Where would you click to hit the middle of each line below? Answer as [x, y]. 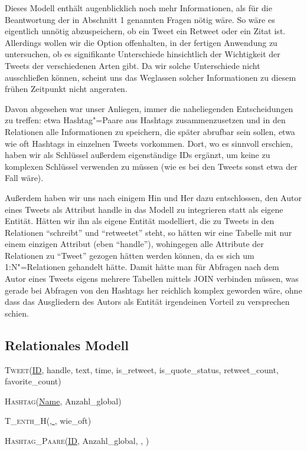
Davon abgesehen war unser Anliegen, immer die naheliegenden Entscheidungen [149, 108]
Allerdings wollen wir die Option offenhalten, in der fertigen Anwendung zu [141, 42]
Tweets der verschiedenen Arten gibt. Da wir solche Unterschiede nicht [133, 65]
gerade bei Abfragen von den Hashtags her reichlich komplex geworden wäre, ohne [153, 290]
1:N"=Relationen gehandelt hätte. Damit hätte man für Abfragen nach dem [142, 267]
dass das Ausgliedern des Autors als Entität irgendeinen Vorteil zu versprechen [147, 302]
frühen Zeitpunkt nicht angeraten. [66, 89]
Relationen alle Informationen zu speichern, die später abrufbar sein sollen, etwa [150, 131]
